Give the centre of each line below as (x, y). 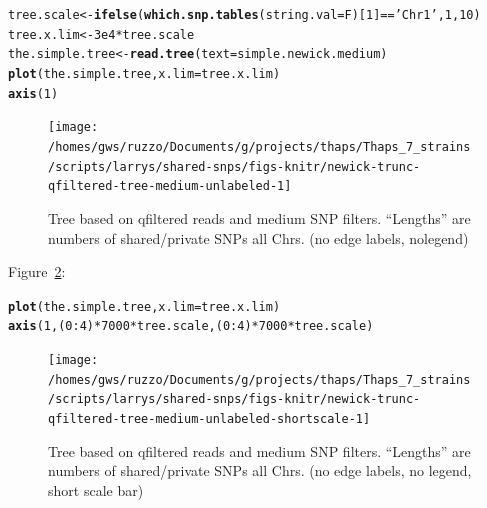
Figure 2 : (37, 271)
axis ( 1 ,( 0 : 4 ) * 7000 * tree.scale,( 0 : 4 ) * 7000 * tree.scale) (191, 326)
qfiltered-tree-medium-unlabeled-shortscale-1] (209, 418)
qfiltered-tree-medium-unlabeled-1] (170, 186)
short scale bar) (96, 489)
